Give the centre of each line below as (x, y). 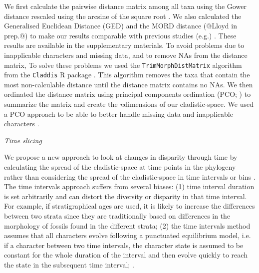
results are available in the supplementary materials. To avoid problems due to (124, 45)
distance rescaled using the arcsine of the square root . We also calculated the (123, 16)
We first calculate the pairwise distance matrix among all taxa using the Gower (125, 6)
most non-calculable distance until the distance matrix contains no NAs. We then (129, 84)
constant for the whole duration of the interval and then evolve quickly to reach (126, 255)
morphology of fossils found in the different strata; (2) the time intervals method (127, 225)
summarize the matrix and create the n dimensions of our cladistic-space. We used (129, 104)
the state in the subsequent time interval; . (69, 264)
